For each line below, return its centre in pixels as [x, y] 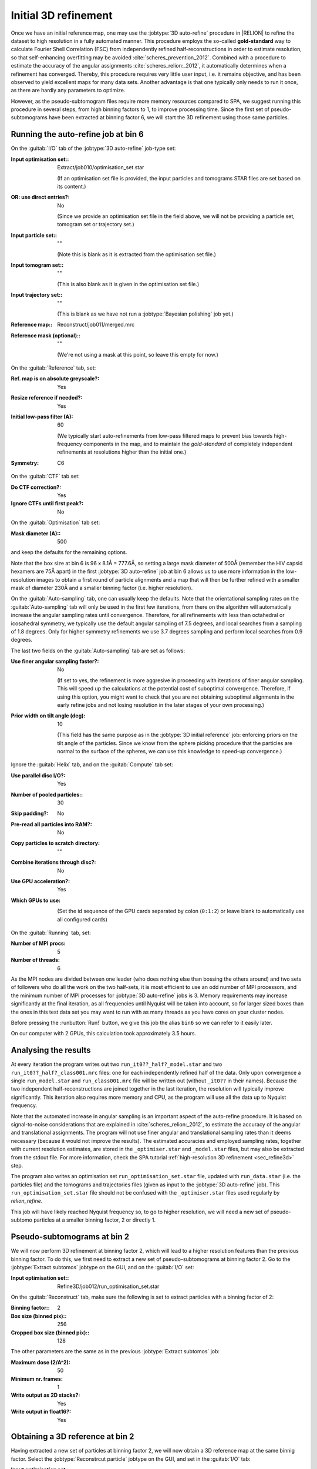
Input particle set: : [34, 235]
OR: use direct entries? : [40, 197]
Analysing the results [51, 1050]
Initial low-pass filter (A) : [42, 417]
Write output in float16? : [41, 1412]
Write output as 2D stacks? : [45, 1395]
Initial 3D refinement [62, 15]
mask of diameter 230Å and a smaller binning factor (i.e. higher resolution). [102, 588]
